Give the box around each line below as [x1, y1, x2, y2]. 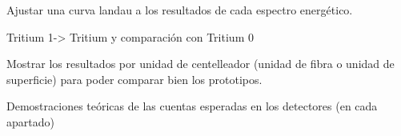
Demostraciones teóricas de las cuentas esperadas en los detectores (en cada [6, 98, 378, 114]
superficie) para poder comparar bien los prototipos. [6, 70, 263, 87]
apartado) [6, 113, 54, 130]
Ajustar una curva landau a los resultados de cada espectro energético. [6, 2, 353, 18]
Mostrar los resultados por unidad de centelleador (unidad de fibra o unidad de [6, 55, 395, 72]
